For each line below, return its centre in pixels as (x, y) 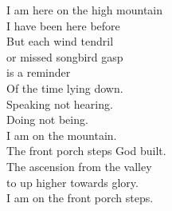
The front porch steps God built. (86, 151)
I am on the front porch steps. (80, 198)
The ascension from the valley (79, 166)
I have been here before (63, 25)
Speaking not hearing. (60, 104)
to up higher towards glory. (72, 182)
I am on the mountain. (62, 135)
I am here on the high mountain (85, 10)
